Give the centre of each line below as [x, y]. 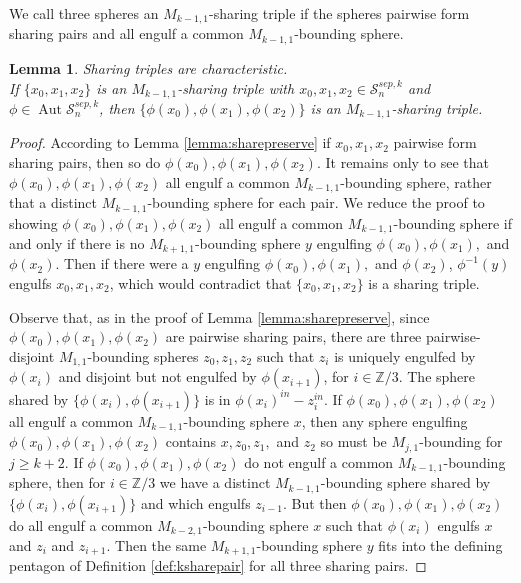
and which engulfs [195, 502]
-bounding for [461, 441]
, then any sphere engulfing [384, 420]
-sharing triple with [236, 87]
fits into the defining [440, 545]
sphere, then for [57, 482]
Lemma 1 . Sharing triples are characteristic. [148, 67]
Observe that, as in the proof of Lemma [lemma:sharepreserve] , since [219, 316]
